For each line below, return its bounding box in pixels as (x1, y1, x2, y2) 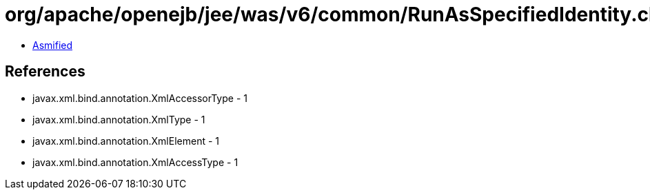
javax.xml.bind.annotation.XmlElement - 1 (32, 134, 219, 147)
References (5, 63, 85, 81)
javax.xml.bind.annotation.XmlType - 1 (32, 113, 205, 125)
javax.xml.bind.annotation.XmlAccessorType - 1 (32, 92, 247, 104)
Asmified (32, 39, 73, 51)
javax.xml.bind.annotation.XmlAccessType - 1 (32, 156, 238, 168)
